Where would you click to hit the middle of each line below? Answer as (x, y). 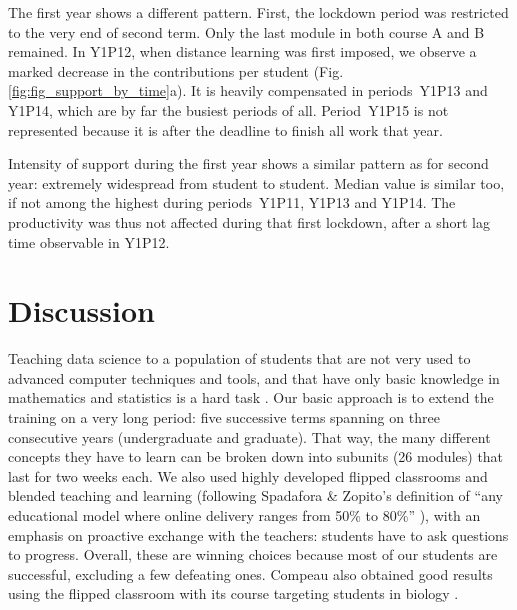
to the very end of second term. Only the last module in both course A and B (246, 31)
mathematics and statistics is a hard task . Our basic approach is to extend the (251, 397)
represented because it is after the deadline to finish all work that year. (225, 129)
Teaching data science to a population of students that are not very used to (239, 358)
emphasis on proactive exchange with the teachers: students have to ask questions (258, 534)
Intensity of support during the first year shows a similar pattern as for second (248, 163)
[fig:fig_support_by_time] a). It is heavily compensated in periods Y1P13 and (248, 90)
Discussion (81, 310)
